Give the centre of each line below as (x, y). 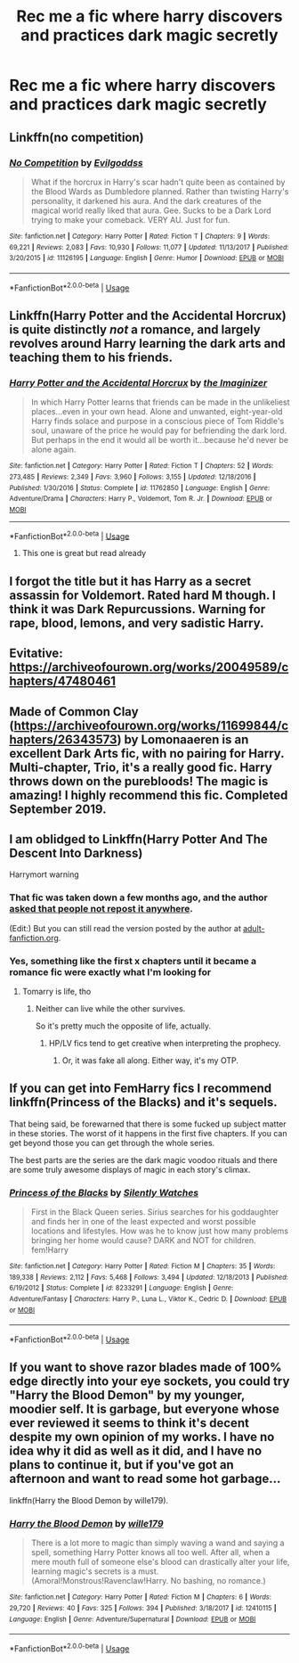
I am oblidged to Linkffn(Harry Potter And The (139, 840)
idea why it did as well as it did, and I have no (136, 1451)
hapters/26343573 (63, 739)
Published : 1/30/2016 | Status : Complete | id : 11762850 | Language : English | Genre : (140, 487)
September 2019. (58, 809)
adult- (254, 928)
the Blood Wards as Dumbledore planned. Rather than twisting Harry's (160, 191)
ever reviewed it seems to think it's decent (129, 1423)
